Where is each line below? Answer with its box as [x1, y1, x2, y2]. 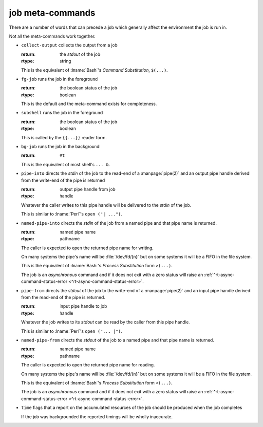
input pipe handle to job [59, 303, 107, 309]
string [59, 58, 72, 64]
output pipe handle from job [59, 186, 115, 192]
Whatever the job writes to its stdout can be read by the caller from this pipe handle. [21, 319, 190, 325]
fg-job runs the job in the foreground [21, 76, 98, 82]
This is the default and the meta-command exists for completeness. [21, 101, 157, 107]
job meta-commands [9, 7, 95, 18]
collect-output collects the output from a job [21, 42, 118, 48]
